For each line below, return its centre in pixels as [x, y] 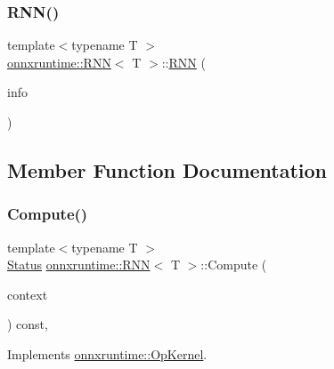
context [28, 294]
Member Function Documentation [167, 169]
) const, [28, 324]
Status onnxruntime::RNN [79, 265]
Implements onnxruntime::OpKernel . [107, 353]
